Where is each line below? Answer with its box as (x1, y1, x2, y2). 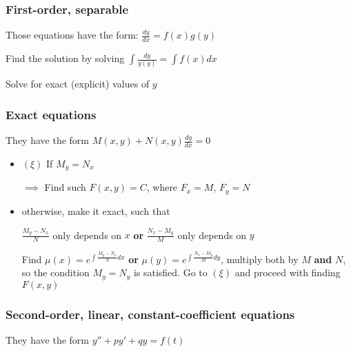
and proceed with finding (234, 265, 341, 280)
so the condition (21, 265, 90, 280)
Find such (44, 180, 86, 194)
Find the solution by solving (6, 51, 125, 65)
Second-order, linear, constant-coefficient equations (6, 305, 295, 322)
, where (146, 180, 178, 194)
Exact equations (6, 105, 97, 123)
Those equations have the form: (6, 28, 139, 42)
